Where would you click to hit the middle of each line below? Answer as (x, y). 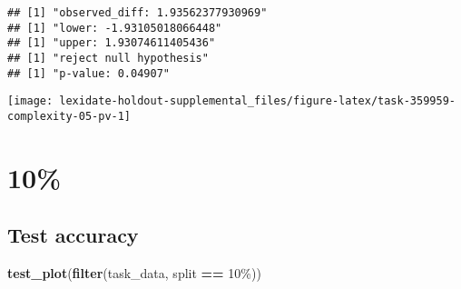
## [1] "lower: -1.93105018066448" (115, 28)
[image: (30, 101)
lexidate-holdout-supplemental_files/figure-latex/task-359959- (257, 101)
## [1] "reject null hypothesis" (108, 58)
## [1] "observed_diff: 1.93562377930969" (137, 13)
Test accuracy (73, 235)
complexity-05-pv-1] (69, 116)
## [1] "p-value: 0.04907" (88, 73)
